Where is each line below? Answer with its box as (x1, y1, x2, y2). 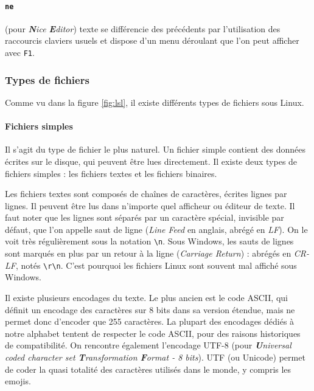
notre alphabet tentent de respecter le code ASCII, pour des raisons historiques (5, 327, 301, 339)
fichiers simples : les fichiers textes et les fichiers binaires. (5, 167, 217, 179)
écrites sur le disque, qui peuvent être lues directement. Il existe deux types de (5, 154, 298, 167)
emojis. (5, 375, 31, 387)
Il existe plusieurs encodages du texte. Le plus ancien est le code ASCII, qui (5, 291, 288, 303)
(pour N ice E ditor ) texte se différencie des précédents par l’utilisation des (5, 22, 281, 35)
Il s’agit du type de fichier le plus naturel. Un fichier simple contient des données (5, 143, 305, 156)
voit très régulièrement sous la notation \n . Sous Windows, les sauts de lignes (5, 235, 294, 247)
